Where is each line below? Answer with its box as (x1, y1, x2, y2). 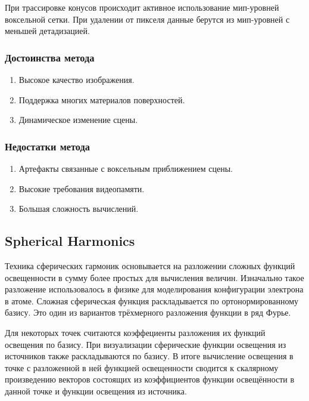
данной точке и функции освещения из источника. (5, 384, 187, 397)
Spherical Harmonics (5, 232, 135, 250)
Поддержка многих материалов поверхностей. (18, 93, 185, 106)
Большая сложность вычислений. (18, 202, 139, 215)
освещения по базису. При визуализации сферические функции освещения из (5, 338, 286, 350)
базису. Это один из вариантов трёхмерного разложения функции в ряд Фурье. (5, 306, 291, 319)
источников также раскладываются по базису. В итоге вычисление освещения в (5, 350, 294, 362)
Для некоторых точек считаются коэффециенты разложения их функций (5, 326, 266, 338)
